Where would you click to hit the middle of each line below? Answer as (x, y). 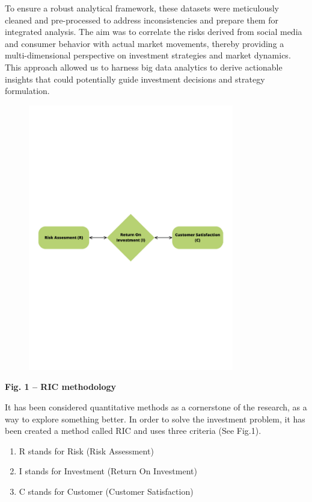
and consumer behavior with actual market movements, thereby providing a (145, 43)
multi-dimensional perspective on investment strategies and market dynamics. (148, 55)
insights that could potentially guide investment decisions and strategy (135, 79)
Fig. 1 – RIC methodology (61, 387)
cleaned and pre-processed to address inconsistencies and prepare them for (142, 20)
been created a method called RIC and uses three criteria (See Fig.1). (133, 431)
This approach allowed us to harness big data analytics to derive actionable (144, 67)
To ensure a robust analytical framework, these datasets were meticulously (142, 8)
